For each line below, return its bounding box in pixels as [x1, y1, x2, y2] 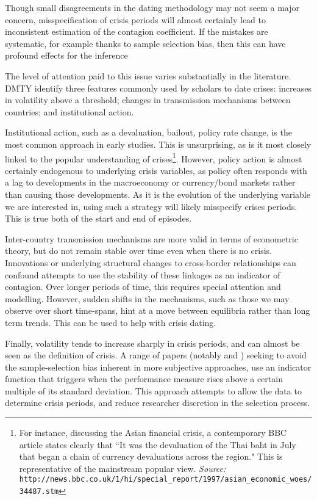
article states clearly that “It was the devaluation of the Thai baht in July [19, 438, 296, 451]
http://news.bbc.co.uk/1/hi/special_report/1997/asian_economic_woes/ [19, 475, 312, 484]
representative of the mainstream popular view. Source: [19, 462, 226, 474]
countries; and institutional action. [5, 105, 134, 118]
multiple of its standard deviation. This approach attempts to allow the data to [5, 384, 302, 397]
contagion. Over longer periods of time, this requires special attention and [5, 280, 281, 293]
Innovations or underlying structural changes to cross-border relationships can [5, 256, 296, 269]
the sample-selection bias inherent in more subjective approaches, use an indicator [5, 360, 312, 373]
